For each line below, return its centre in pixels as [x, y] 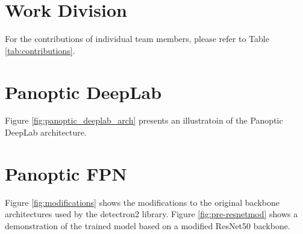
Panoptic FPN [66, 173]
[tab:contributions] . [40, 50]
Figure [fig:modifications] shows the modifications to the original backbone [142, 202]
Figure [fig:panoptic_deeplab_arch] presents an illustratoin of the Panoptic [144, 120]
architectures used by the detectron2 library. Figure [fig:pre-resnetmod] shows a [151, 214]
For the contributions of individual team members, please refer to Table [137, 39]
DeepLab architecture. [46, 132]
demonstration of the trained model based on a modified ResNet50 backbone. [148, 225]
